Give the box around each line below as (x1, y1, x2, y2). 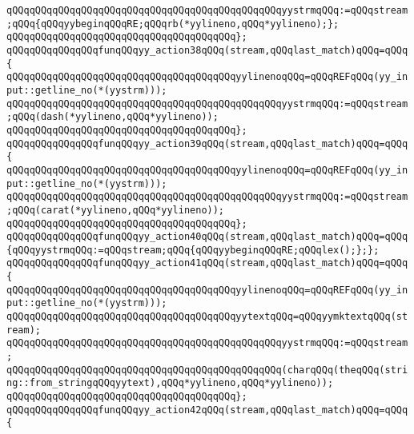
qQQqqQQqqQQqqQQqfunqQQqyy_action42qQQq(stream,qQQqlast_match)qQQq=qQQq (6, 404, 408, 416)
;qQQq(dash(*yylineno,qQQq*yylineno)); (6, 111, 219, 123)
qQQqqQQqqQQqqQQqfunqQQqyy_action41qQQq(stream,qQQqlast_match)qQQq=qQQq (6, 257, 408, 269)
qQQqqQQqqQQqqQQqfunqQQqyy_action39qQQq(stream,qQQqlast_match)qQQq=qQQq (6, 137, 408, 149)
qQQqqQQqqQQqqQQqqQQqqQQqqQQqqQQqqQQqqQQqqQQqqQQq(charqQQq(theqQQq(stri (6, 364, 408, 376)
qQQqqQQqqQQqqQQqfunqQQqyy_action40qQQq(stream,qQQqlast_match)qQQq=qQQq (6, 231, 408, 243)
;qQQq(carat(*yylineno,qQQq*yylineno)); (6, 204, 225, 216)
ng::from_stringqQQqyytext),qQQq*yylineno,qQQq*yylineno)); (6, 377, 334, 389)
